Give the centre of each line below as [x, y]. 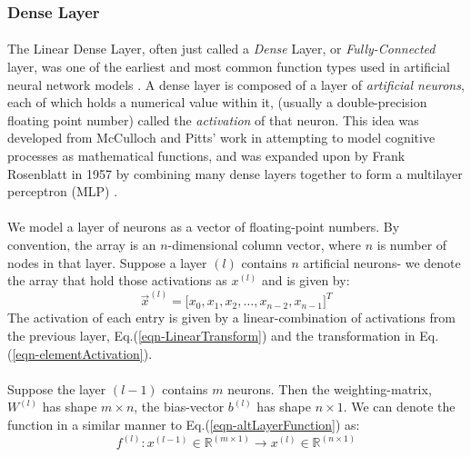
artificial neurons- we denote [382, 262]
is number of [412, 244]
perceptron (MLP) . [63, 191]
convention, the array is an [82, 244]
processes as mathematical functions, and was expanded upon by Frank [206, 155]
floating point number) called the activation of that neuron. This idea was [213, 119]
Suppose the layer [57, 388]
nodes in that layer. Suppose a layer [107, 262]
